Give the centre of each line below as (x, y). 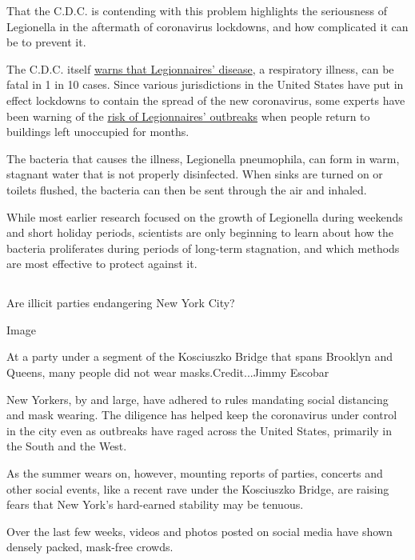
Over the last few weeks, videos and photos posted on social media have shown (200, 531)
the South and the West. (67, 446)
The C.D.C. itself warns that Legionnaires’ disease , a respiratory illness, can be (200, 68)
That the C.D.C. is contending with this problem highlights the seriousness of (197, 10)
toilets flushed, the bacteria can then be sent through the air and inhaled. (187, 189)
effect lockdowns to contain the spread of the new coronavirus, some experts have (206, 100)
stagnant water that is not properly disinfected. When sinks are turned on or (195, 174)
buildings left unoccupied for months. (98, 132)
